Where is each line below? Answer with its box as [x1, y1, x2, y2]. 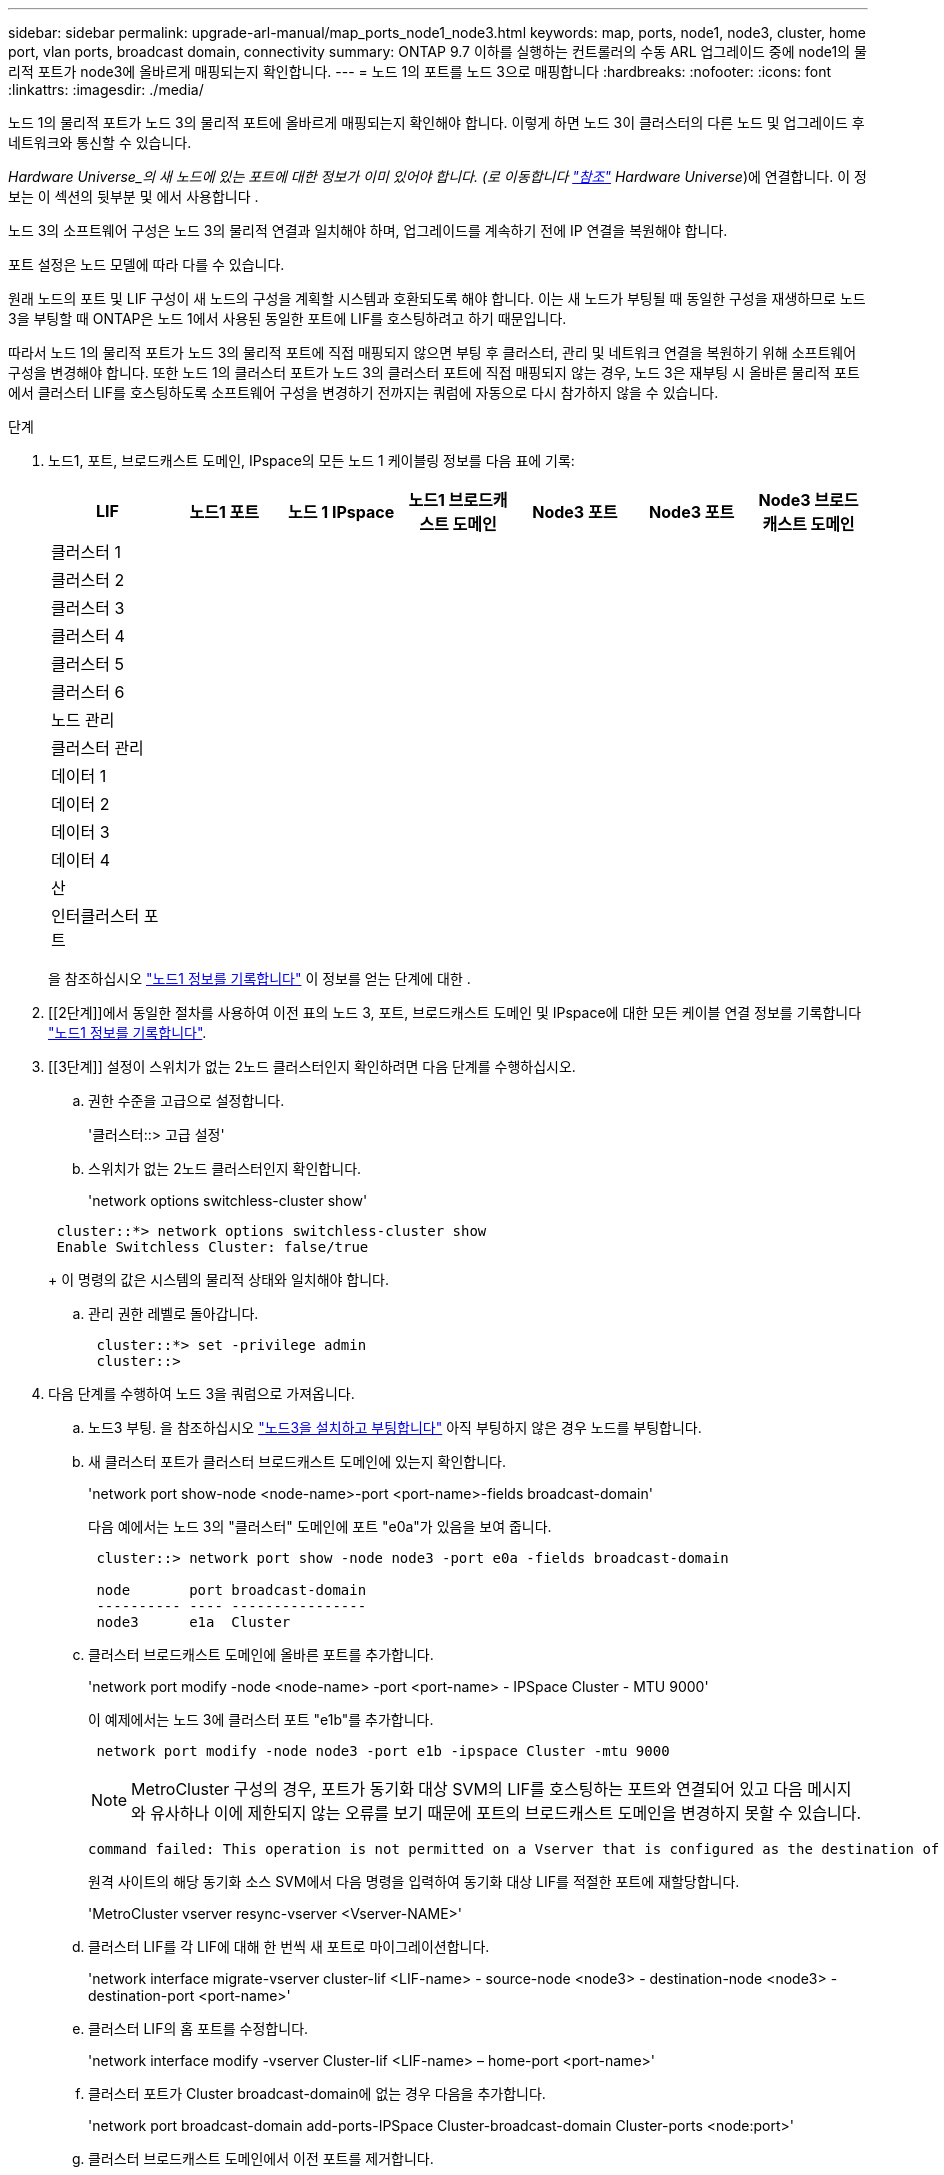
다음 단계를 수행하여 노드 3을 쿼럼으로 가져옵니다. [48, 1385, 355, 1402]
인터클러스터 [51, 906, 140, 926]
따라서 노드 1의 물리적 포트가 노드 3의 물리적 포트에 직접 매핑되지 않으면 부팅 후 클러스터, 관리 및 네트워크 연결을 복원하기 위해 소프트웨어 [8, 344, 857, 361]
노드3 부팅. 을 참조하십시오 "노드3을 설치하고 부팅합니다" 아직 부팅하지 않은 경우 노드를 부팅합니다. [88, 1419, 702, 1436]
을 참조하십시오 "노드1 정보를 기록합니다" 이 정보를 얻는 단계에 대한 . [48, 970, 471, 987]
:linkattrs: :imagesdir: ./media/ [8, 81, 204, 98]
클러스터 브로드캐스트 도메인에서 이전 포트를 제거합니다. [88, 2150, 434, 2167]
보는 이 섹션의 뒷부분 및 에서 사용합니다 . [8, 188, 259, 205]
